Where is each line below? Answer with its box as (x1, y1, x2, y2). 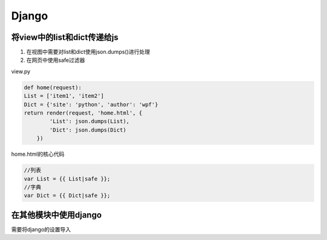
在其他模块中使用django (11, 210, 102, 220)
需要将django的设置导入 (11, 225, 71, 233)
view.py (11, 67, 30, 75)
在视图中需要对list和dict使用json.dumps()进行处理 (26, 48, 151, 56)
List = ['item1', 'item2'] (24, 93, 104, 99)
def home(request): (24, 84, 82, 91)
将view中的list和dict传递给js (11, 32, 119, 42)
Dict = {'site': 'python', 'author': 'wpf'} (24, 101, 159, 108)
